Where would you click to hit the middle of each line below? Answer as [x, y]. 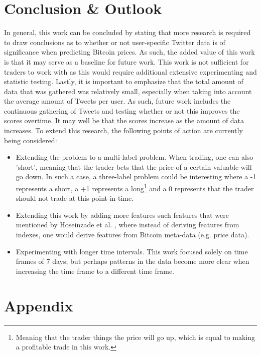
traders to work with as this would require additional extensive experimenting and [130, 71]
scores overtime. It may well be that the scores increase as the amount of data [124, 120]
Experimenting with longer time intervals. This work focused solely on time [132, 251]
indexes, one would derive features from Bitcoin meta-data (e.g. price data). [133, 235]
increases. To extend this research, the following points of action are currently [123, 130]
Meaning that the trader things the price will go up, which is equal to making [136, 337]
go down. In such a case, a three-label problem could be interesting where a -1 [136, 176]
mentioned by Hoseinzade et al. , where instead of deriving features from [127, 225]
